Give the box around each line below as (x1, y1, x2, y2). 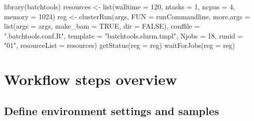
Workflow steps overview (4, 69, 177, 89)
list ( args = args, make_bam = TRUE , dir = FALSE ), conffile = (4, 21, 200, 31)
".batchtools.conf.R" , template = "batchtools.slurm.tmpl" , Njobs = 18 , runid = (4, 30, 243, 40)
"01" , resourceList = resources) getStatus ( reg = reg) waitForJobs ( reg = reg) (4, 40, 235, 50)
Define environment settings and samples (4, 103, 219, 118)
